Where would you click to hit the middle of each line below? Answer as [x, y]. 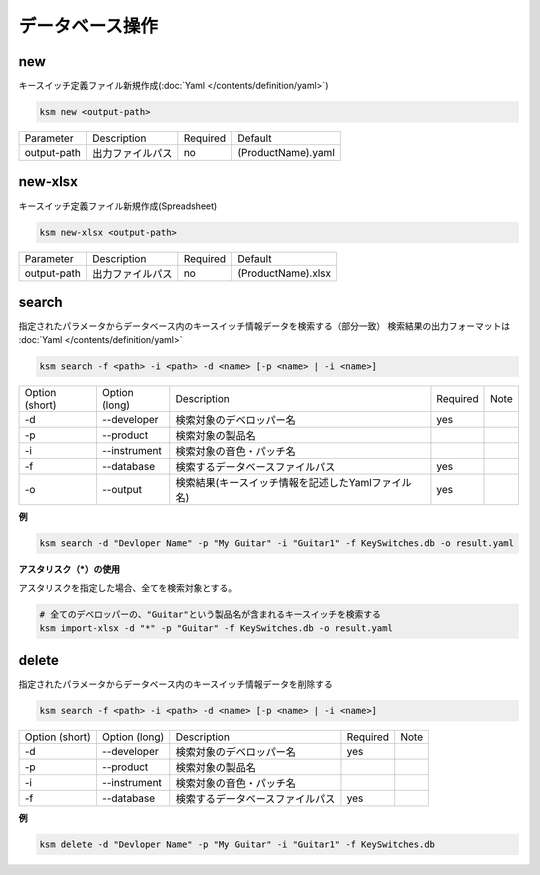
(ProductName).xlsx [284, 273]
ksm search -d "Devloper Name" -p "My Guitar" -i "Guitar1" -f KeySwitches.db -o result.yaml [277, 543]
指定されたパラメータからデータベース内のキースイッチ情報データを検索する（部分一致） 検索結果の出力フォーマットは [264, 326]
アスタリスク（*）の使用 [69, 569]
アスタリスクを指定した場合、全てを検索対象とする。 [128, 587]
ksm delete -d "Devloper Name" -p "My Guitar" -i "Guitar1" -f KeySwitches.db [237, 844]
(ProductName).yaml [286, 153]
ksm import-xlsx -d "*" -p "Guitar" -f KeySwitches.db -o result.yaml [216, 628]
